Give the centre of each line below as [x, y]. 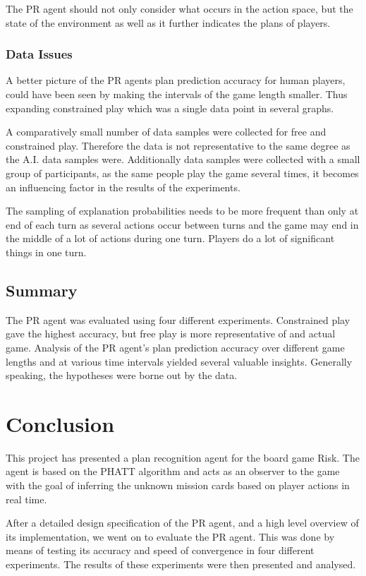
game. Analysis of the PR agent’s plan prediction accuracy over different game [175, 347]
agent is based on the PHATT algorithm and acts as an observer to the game [173, 471]
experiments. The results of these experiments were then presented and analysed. [181, 564]
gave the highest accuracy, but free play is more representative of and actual [171, 334]
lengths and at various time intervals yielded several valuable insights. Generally [179, 361]
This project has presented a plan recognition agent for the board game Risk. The [183, 457]
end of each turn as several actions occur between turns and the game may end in [182, 224]
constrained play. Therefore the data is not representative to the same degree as [178, 145]
